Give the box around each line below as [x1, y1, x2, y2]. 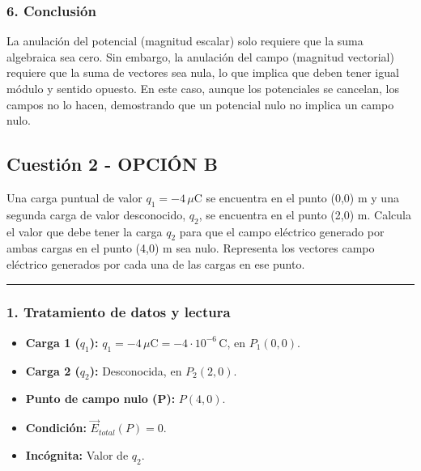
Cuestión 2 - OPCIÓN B [6, 151, 218, 176]
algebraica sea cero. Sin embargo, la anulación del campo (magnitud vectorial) [6, 48, 394, 65]
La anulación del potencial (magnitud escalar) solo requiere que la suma [6, 32, 364, 49]
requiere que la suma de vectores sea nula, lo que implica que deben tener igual [6, 64, 399, 81]
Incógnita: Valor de [25, 446, 129, 463]
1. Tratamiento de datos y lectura [6, 302, 231, 322]
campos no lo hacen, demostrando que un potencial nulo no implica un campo [6, 95, 394, 112]
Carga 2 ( [25, 362, 80, 379]
